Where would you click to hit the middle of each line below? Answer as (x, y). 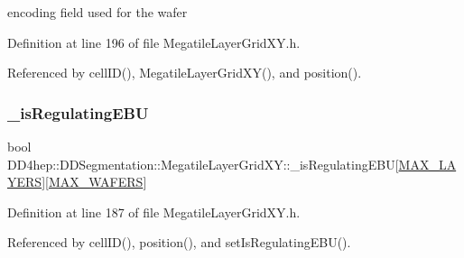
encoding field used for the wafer (97, 12)
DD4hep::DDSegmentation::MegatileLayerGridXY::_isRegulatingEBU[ (203, 164)
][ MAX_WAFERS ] (94, 182)
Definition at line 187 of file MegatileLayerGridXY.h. (154, 212)
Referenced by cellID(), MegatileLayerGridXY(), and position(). (185, 73)
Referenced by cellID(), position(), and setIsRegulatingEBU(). (179, 242)
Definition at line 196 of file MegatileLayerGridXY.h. (154, 42)
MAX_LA (427, 164)
